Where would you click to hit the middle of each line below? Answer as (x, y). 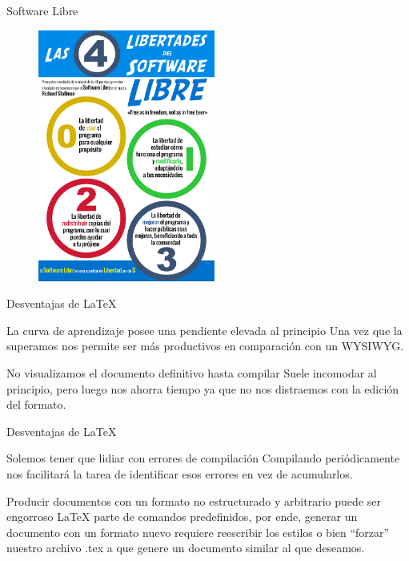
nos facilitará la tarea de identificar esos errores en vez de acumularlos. (180, 474)
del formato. (36, 404)
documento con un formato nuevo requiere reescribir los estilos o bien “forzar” (198, 532)
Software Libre (42, 10)
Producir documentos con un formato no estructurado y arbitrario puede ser (194, 500)
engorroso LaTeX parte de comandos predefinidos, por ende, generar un (182, 517)
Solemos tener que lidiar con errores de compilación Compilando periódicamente (203, 458)
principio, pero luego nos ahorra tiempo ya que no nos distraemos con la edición (203, 388)
